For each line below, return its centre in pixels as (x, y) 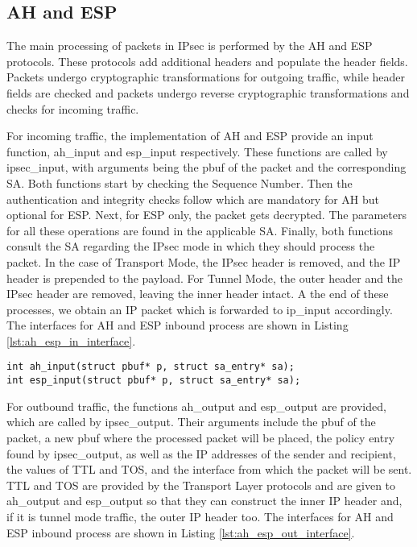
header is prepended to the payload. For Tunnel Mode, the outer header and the (205, 278)
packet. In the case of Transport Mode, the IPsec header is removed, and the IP (204, 261)
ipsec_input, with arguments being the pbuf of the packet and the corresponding (206, 167)
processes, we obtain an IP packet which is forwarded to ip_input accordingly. (200, 309)
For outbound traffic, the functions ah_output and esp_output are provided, (196, 406)
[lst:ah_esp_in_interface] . (71, 340)
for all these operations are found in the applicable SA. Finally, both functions (200, 230)
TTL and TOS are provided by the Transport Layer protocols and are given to (201, 485)
